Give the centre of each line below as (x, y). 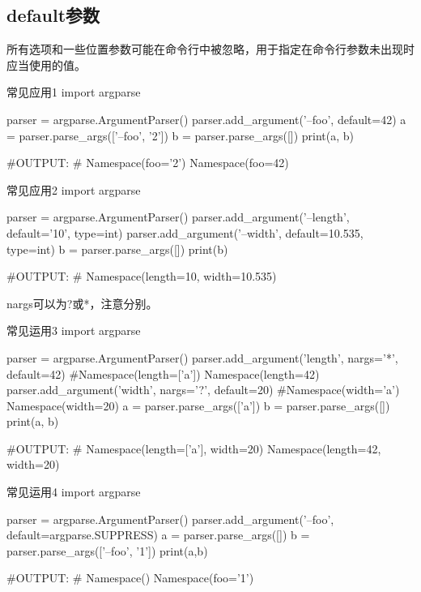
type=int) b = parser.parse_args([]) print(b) (117, 249)
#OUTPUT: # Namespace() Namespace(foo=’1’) (130, 578)
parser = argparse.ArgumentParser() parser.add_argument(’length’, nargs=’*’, (202, 357)
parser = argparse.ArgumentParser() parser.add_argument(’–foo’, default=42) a (206, 119)
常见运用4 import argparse (74, 492)
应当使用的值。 (46, 64)
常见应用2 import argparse (74, 189)
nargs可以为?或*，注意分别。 (82, 303)
